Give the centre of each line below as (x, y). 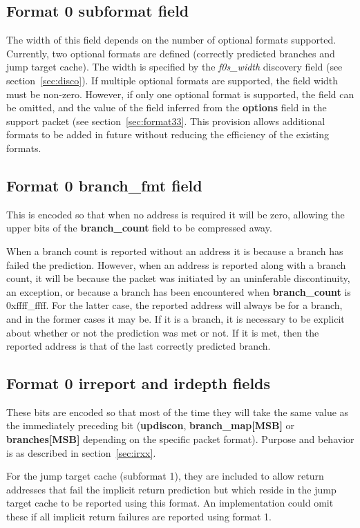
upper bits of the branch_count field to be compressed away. (139, 228)
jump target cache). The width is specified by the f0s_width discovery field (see (174, 67)
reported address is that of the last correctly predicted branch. (139, 346)
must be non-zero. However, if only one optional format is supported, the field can (180, 94)
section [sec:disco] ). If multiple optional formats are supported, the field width (172, 80)
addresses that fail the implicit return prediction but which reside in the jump (171, 489)
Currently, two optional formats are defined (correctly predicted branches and (171, 53)
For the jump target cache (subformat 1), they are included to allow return (165, 476)
